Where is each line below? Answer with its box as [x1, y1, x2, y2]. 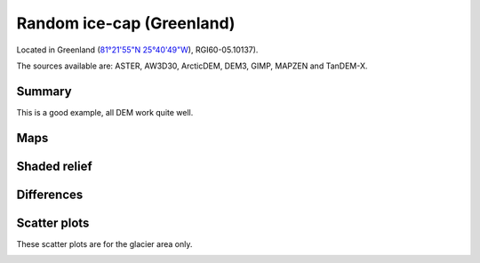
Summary [16, 84, 72, 99]
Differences [16, 187, 84, 202]
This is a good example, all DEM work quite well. [16, 107, 194, 117]
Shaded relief [16, 158, 92, 173]
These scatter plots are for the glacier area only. [16, 238, 193, 249]
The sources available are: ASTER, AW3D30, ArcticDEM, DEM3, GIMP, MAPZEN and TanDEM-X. [16, 60, 368, 71]
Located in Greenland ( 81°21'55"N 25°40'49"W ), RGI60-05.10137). [16, 44, 259, 55]
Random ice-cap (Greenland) [16, 13, 236, 33]
